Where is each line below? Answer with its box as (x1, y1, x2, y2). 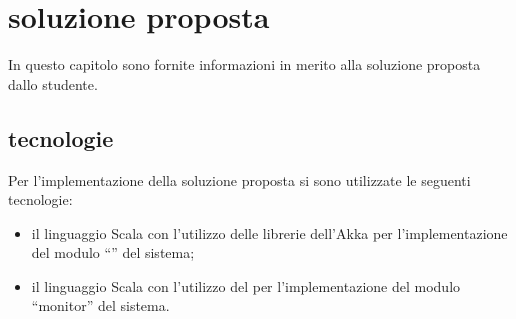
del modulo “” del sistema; (31, 242, 195, 263)
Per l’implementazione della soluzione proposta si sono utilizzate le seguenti (8, 169, 471, 190)
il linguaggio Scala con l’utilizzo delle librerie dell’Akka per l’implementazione (31, 222, 508, 243)
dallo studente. (8, 73, 98, 94)
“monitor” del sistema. (31, 295, 170, 316)
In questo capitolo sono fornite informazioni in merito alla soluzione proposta (8, 54, 481, 75)
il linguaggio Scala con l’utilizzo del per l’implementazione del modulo (31, 275, 461, 296)
